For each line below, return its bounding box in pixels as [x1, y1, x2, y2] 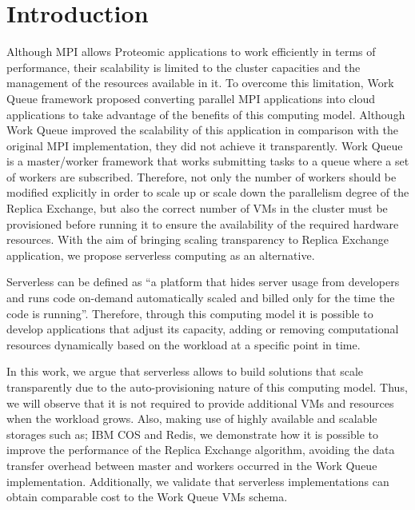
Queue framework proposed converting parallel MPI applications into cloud [6, 90, 376, 106]
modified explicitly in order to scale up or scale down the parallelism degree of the [6, 184, 409, 201]
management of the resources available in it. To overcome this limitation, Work [6, 74, 394, 91]
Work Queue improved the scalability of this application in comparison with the [6, 122, 398, 138]
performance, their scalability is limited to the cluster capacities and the [6, 58, 361, 75]
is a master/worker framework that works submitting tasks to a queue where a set [6, 153, 409, 169]
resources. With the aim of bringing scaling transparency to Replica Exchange [6, 231, 389, 248]
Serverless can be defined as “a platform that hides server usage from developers [6, 273, 400, 290]
